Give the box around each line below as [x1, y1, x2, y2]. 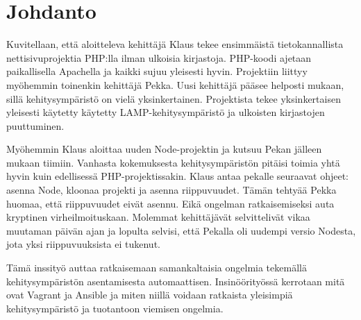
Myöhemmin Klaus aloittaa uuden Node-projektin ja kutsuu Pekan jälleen [6, 142, 322, 156]
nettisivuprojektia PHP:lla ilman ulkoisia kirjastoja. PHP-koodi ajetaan [6, 50, 312, 65]
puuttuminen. [6, 118, 65, 133]
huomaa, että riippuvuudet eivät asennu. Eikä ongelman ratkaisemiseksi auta [6, 196, 335, 210]
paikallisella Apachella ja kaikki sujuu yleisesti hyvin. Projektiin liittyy [6, 64, 308, 78]
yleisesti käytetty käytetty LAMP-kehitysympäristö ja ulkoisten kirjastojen [6, 105, 325, 119]
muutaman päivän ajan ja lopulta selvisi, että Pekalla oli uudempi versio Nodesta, [6, 223, 356, 237]
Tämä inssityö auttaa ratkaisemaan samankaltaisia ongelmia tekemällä [6, 260, 307, 275]
